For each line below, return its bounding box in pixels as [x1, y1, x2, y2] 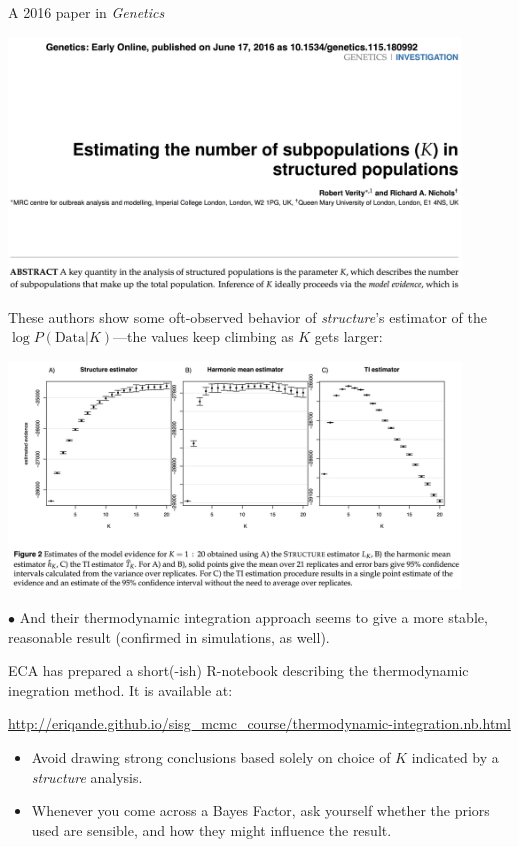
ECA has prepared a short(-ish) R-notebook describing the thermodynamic [8, 660, 469, 681]
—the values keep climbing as [113, 326, 294, 347]
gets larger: [314, 326, 383, 347]
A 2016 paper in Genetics [8, 2, 165, 22]
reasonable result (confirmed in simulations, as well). [8, 626, 330, 647]
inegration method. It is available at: [8, 679, 233, 700]
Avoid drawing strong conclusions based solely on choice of [31, 746, 391, 767]
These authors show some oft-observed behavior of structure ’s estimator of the [8, 306, 487, 327]
